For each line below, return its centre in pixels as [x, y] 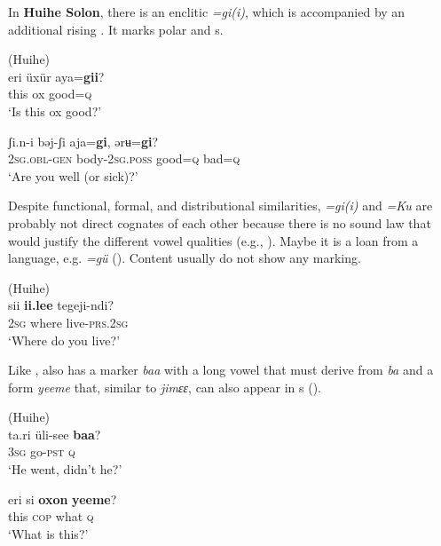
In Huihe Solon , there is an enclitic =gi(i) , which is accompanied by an [207, 12]
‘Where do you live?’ [64, 340]
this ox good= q [50, 94]
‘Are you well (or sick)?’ [73, 175]
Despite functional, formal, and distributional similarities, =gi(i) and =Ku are [220, 206]
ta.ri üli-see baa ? [55, 434]
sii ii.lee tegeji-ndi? [61, 305]
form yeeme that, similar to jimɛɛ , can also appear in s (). [165, 387]
